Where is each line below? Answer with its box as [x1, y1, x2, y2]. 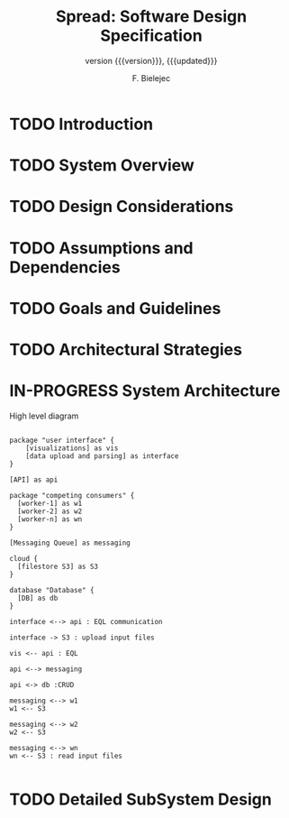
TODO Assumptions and [9, 237, 194, 258]
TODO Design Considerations [9, 197, 234, 217]
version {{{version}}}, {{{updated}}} [85, 55, 218, 66]
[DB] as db [17, 593, 59, 602]
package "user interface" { [9, 436, 115, 445]
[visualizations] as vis [25, 444, 119, 453]
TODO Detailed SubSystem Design [9, 789, 272, 809]
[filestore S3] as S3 [17, 562, 99, 571]
